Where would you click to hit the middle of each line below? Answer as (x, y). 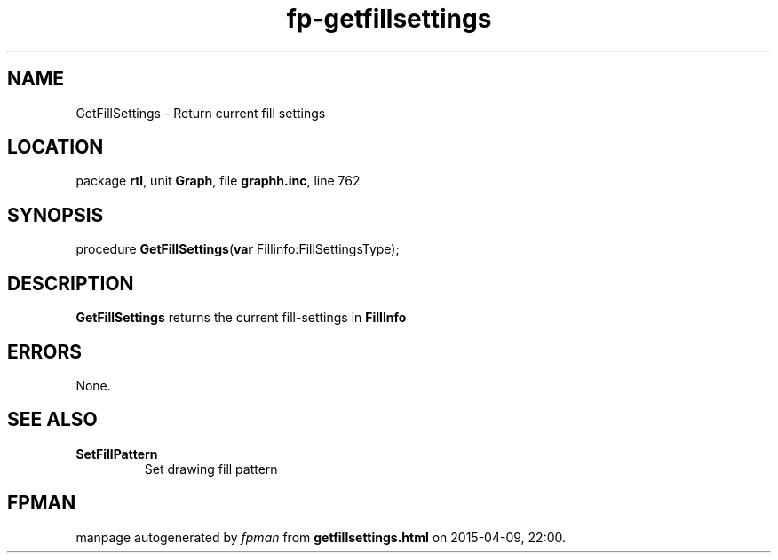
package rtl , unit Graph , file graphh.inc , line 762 (218, 181)
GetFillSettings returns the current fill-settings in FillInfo (241, 318)
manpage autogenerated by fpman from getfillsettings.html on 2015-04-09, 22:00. (321, 537)
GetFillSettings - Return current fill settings (201, 113)
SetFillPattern (117, 454)
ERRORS (45, 351)
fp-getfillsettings (389, 19)
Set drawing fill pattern (211, 469)
